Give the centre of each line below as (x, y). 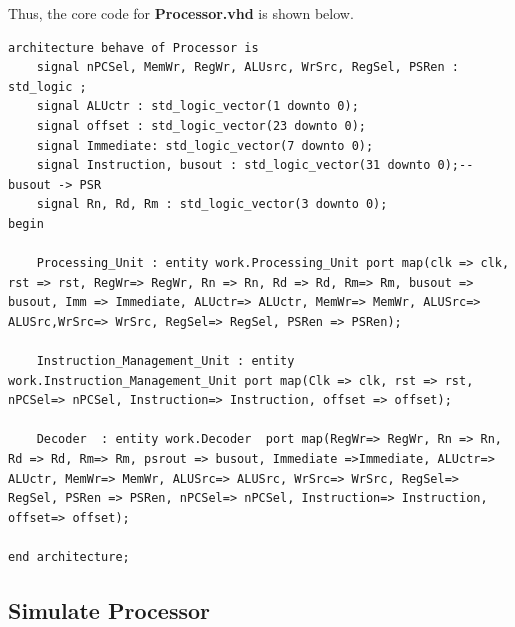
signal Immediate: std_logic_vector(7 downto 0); (205, 145)
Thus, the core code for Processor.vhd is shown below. (181, 13)
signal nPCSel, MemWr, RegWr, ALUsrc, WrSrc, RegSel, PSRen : (248, 67)
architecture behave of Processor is (133, 47)
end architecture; (69, 557)
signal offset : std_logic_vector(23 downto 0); (201, 125)
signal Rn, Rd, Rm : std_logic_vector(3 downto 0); (212, 204)
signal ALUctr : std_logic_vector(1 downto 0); (197, 106)
